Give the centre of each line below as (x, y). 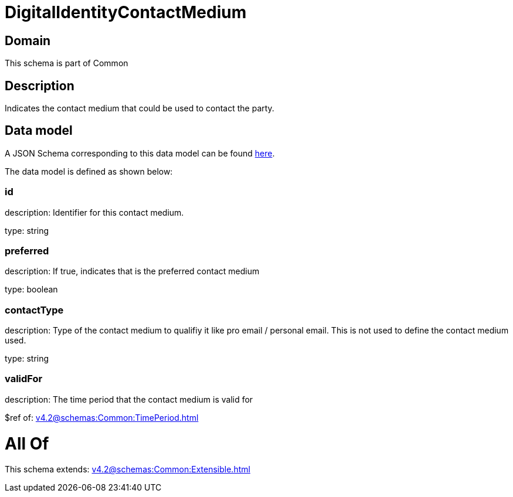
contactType (34, 310)
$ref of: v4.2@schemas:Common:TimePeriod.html (102, 417)
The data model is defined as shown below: (89, 171)
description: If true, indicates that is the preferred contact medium (132, 271)
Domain (28, 40)
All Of (27, 443)
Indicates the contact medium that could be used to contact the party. (140, 108)
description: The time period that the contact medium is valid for (129, 399)
